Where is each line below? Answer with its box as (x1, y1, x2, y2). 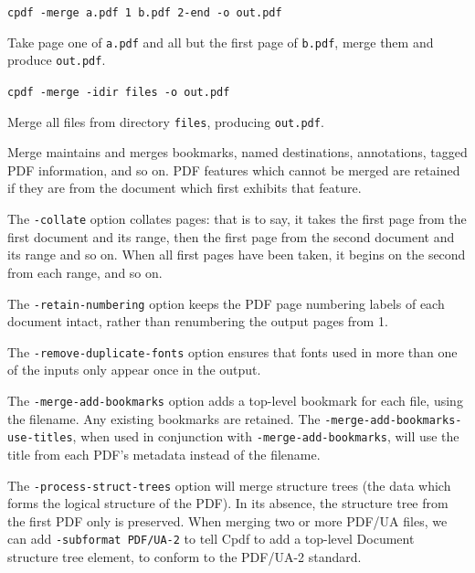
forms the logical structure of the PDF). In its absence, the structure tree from (7, 493, 449, 513)
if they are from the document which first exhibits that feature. (7, 178, 362, 197)
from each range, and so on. (7, 262, 163, 281)
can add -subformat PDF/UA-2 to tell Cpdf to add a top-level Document (7, 529, 415, 548)
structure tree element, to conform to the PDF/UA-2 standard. (7, 547, 362, 567)
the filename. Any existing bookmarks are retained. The (7, 409, 321, 428)
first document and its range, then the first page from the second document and (7, 227, 455, 246)
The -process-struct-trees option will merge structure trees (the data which (7, 475, 451, 494)
